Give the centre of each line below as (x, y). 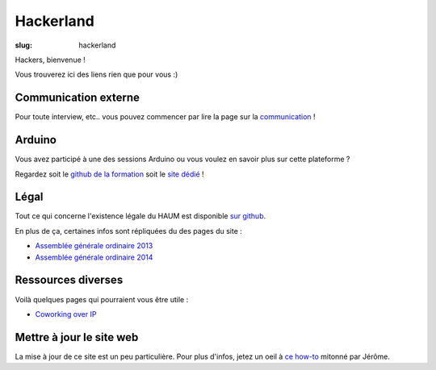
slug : (23, 45)
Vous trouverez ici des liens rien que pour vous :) (96, 75)
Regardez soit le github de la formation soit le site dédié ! (110, 174)
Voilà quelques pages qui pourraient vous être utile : (102, 299)
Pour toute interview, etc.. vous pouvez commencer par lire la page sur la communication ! (165, 117)
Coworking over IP (66, 314)
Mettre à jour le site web (77, 337)
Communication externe (78, 98)
